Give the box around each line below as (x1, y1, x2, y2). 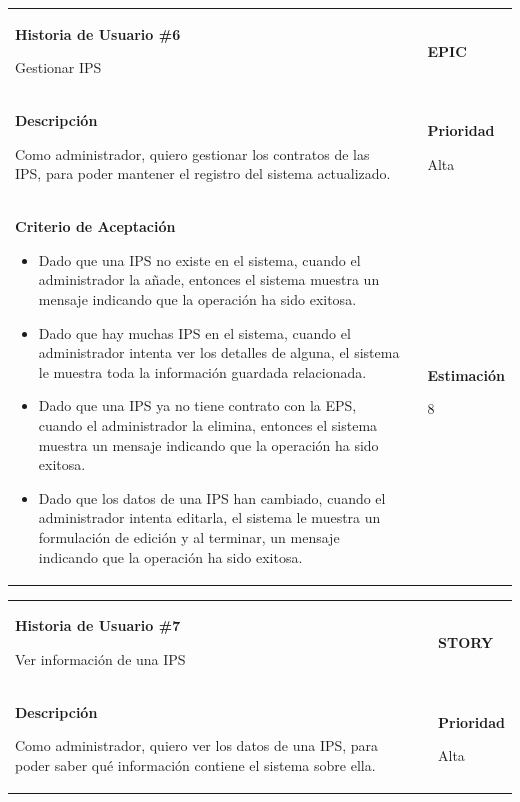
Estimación (427, 364, 505, 385)
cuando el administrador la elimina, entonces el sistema (38, 414, 378, 435)
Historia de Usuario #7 (15, 615, 181, 636)
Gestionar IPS (15, 57, 102, 78)
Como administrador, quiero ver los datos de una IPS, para (15, 735, 379, 756)
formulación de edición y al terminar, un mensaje (38, 526, 340, 547)
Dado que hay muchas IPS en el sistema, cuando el (38, 322, 351, 343)
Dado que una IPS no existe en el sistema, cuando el (38, 249, 361, 270)
